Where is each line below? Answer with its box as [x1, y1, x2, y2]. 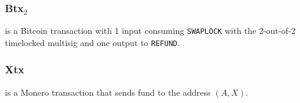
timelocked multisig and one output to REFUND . [5, 36, 180, 48]
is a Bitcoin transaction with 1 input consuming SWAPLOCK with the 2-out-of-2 [5, 24, 296, 37]
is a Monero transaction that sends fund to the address [5, 85, 211, 98]
